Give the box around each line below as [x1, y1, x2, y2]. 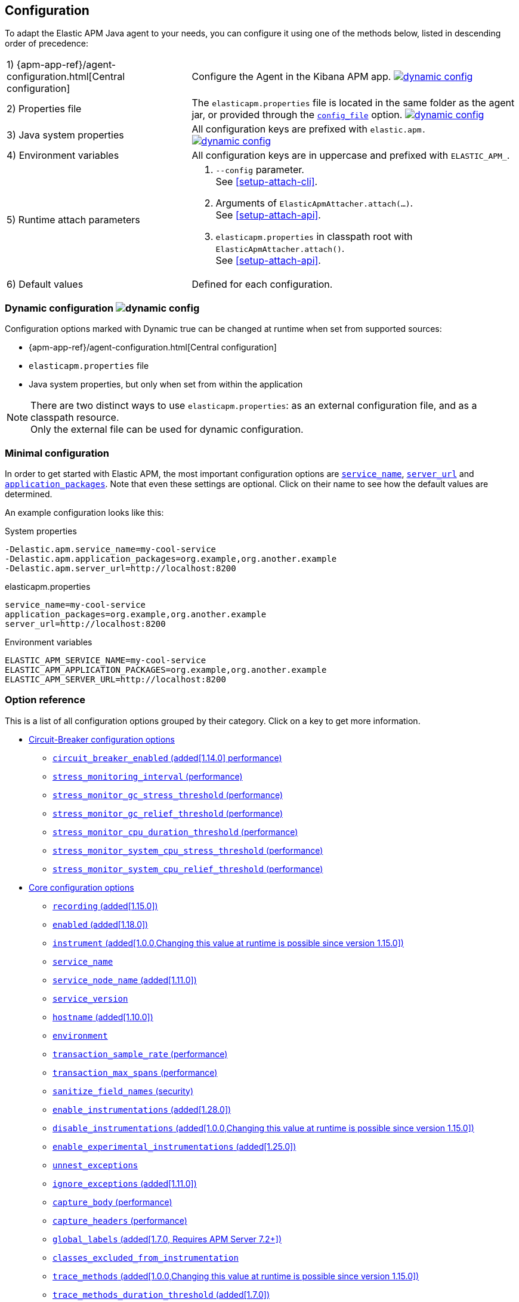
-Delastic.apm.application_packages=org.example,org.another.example [5, 553, 337, 564]
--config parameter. [215, 164, 304, 176]
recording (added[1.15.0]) [52, 900, 158, 911]
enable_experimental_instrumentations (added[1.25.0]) [52, 1141, 296, 1152]
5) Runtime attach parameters [7, 214, 140, 226]
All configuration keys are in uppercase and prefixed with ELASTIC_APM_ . [191, 149, 510, 162]
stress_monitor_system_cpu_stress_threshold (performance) [52, 845, 323, 855]
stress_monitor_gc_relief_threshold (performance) [52, 808, 283, 818]
